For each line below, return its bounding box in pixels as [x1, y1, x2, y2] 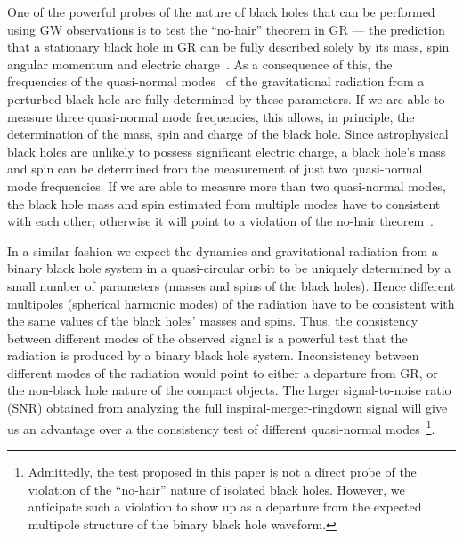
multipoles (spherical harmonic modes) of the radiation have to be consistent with [7, 294, 455, 312]
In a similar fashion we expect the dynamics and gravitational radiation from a [7, 241, 438, 260]
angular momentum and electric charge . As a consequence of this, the [7, 54, 393, 73]
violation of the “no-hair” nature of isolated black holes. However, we [28, 479, 405, 498]
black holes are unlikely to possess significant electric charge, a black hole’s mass [7, 141, 446, 160]
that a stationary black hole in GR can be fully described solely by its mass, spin [7, 37, 450, 56]
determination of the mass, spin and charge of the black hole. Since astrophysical [7, 125, 449, 143]
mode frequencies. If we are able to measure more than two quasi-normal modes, [7, 176, 446, 195]
